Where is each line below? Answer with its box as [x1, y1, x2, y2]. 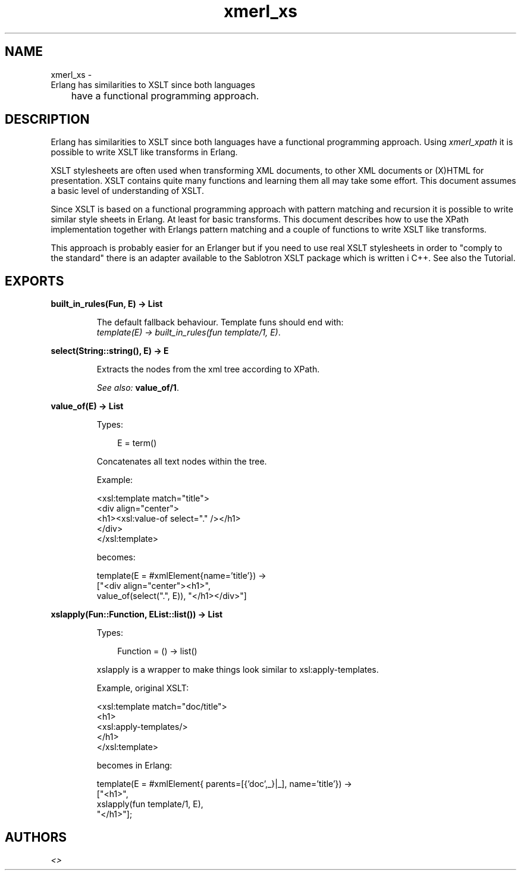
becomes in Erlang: [96, 760, 172, 771]
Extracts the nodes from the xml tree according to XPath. [96, 364, 320, 375]
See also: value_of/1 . [96, 382, 179, 393]
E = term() [117, 438, 157, 449]
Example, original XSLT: [96, 683, 189, 694]
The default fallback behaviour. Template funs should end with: [96, 317, 344, 328]
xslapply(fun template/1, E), [96, 799, 203, 810]
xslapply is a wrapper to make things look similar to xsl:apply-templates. [96, 664, 379, 675]
